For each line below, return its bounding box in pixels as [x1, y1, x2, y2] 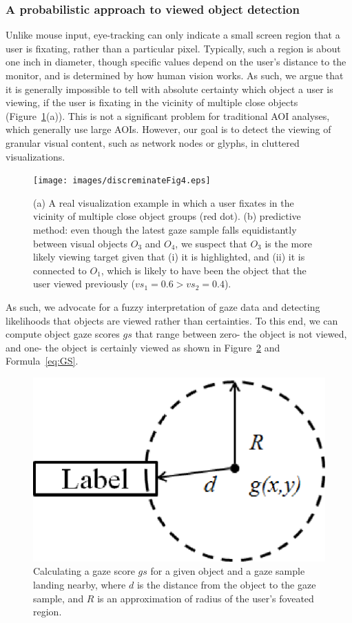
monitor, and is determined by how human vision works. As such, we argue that [6, 68, 344, 82]
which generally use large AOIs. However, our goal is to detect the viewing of [6, 122, 331, 136]
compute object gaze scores [6, 327, 120, 341]
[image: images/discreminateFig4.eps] [33, 176, 211, 186]
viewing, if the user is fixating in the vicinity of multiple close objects [6, 95, 298, 110]
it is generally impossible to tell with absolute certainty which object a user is [6, 81, 333, 96]
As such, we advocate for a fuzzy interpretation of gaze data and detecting [6, 299, 320, 314]
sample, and [33, 591, 84, 605]
